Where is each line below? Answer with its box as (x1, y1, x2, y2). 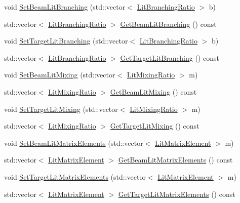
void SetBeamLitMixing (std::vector (4, 69, 115, 80)
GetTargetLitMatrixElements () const (118, 188, 235, 199)
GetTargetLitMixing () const (110, 120, 199, 131)
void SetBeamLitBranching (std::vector (4, 2, 126, 12)
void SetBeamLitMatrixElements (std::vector (4, 137, 143, 148)
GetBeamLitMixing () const (110, 86, 197, 97)
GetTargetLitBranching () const (120, 52, 219, 63)
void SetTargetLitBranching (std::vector (4, 35, 128, 46)
